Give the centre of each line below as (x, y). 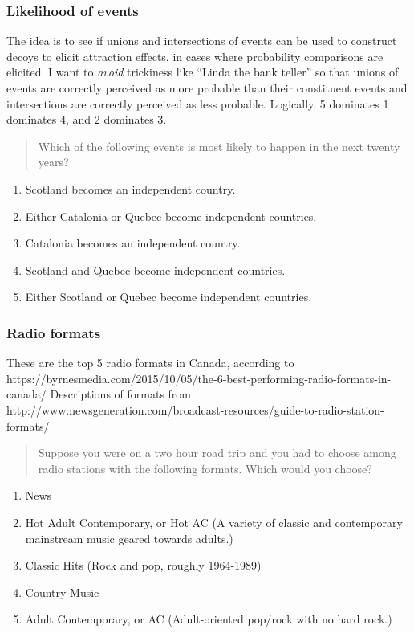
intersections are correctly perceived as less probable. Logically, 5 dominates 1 (198, 103)
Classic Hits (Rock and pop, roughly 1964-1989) (143, 565)
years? (53, 162)
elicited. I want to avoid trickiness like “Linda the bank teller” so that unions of (203, 72)
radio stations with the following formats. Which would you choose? (205, 468)
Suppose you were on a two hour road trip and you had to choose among (217, 453)
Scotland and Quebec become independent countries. (155, 270)
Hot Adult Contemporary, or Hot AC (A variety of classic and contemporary (214, 522)
